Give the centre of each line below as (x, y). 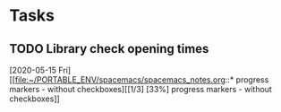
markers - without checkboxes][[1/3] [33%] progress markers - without (141, 89)
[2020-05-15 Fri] (40, 70)
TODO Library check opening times (109, 49)
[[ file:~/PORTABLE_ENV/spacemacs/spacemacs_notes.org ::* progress (139, 80)
